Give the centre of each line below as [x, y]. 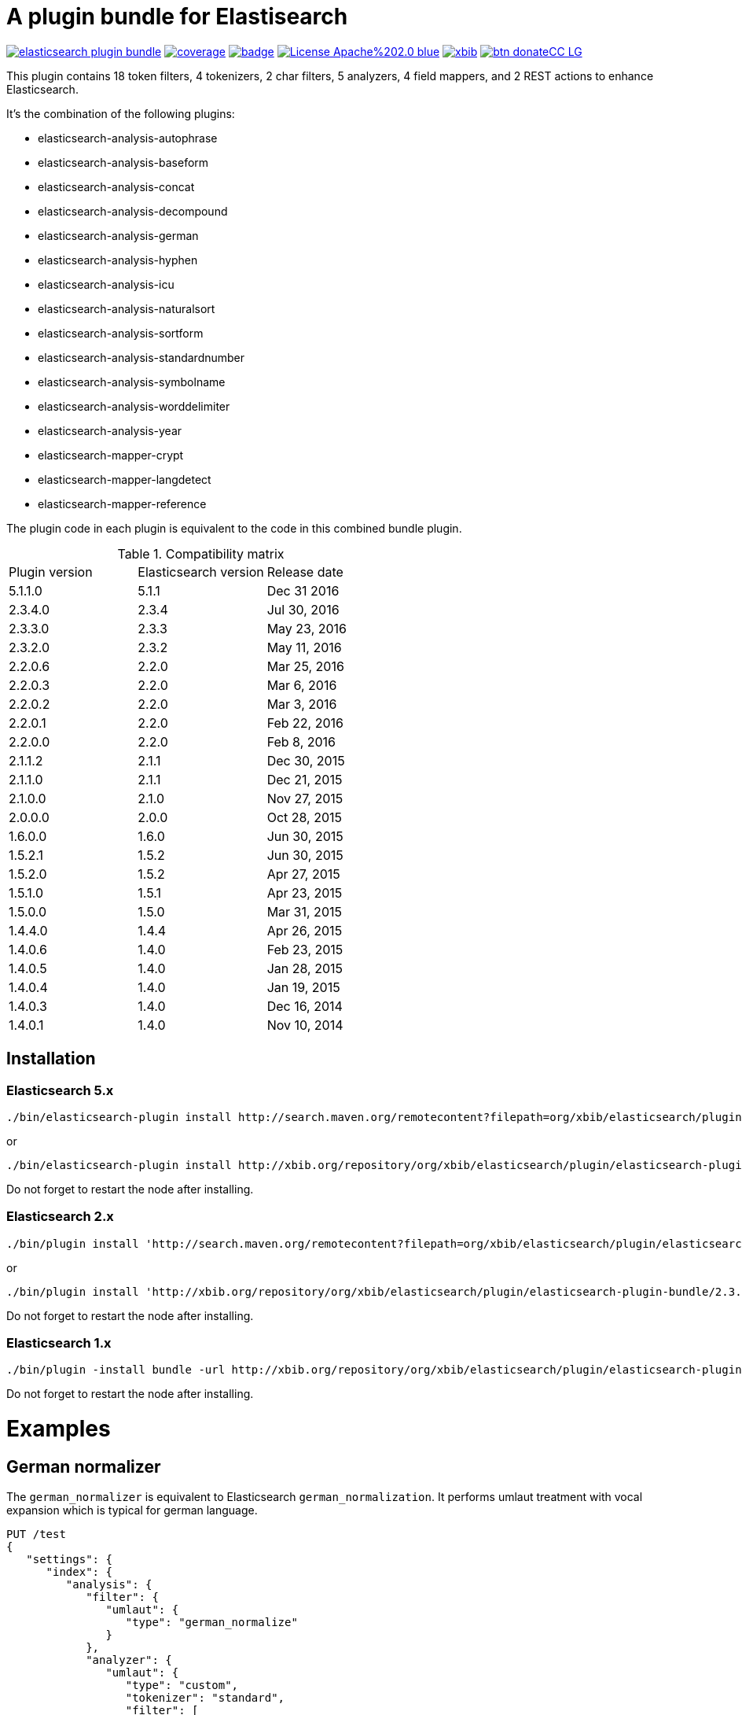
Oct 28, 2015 [305, 817]
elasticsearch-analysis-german [118, 235]
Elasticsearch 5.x [60, 1090]
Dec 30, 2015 [306, 760]
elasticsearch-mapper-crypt [111, 455]
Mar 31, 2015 [304, 911]
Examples [59, 1429]
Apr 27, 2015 [303, 874]
